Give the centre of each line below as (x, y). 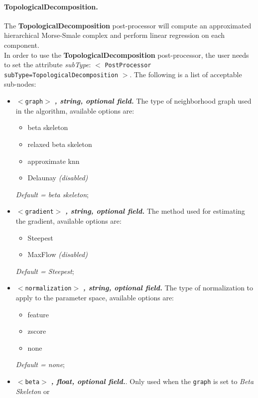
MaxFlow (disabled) (58, 254)
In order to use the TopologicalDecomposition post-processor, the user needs (127, 55)
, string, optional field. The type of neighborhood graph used (153, 101)
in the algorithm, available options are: (75, 110)
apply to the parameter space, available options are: (95, 297)
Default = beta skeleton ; (52, 194)
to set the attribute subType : (48, 65)
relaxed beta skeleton (60, 144)
